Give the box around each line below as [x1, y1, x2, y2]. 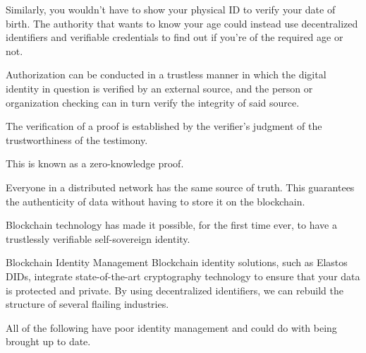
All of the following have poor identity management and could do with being [6, 320, 337, 335]
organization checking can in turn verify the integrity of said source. [6, 95, 300, 109]
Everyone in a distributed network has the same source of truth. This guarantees [6, 179, 355, 194]
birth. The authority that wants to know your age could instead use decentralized [6, 16, 358, 30]
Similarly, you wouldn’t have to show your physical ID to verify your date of [6, 2, 336, 16]
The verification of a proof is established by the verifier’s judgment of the [6, 119, 322, 133]
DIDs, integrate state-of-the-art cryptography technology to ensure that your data [6, 268, 360, 283]
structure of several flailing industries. [6, 297, 169, 311]
